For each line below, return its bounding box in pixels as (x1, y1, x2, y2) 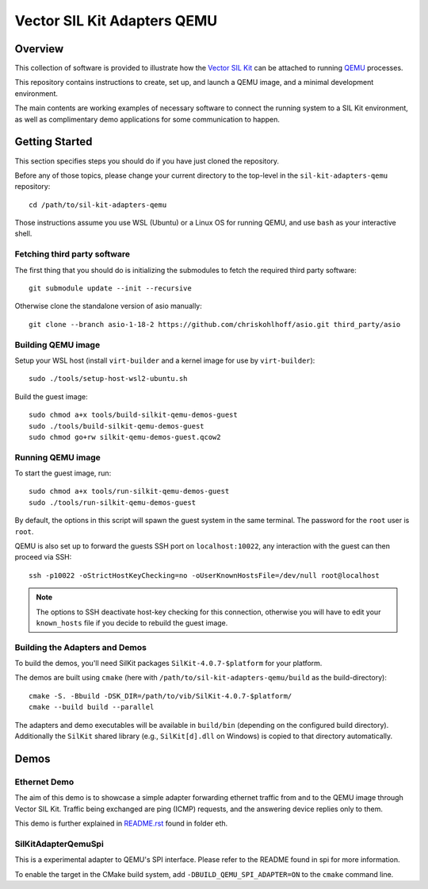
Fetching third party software (14, 248, 131, 260)
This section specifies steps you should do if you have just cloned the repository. (14, 156, 280, 166)
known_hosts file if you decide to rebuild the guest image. (36, 618, 228, 627)
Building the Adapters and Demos (14, 641, 147, 652)
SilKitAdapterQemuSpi (14, 838, 105, 849)
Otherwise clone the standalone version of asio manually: (14, 302, 202, 311)
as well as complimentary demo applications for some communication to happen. (14, 114, 281, 124)
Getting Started (14, 135, 93, 148)
